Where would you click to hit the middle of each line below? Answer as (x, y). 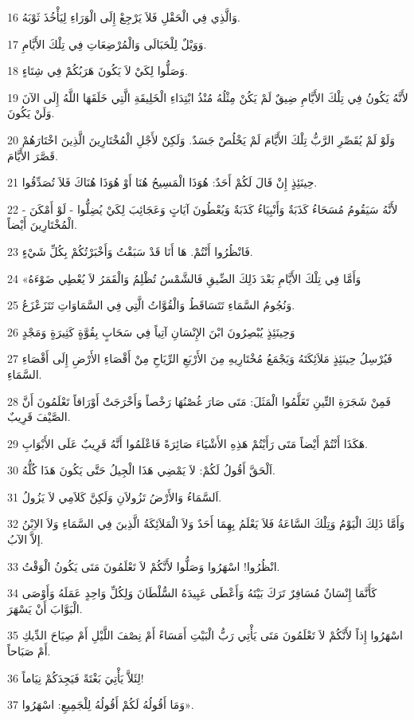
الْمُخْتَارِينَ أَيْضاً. (42, 224)
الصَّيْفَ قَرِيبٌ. (39, 417)
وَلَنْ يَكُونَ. (31, 113)
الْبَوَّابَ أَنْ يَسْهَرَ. (45, 608)
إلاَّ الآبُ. (25, 539)
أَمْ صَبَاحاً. (29, 651)
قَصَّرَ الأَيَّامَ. (33, 155)
